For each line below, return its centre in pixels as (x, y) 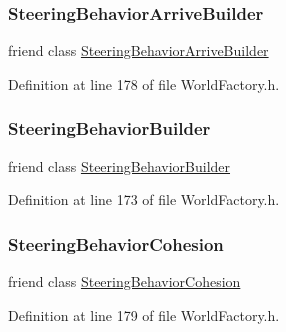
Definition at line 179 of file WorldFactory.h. (144, 314)
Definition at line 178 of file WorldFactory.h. (144, 83)
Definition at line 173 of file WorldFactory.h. (144, 199)
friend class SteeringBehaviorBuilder (119, 165)
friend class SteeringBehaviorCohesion (124, 281)
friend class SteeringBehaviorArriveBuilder (138, 50)
